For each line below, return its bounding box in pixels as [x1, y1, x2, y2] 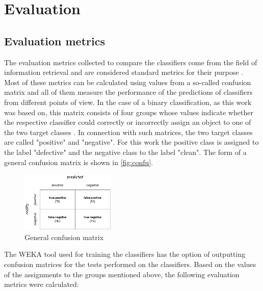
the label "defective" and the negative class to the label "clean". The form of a [4, 146, 247, 157]
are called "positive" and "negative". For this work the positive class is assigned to [4, 137, 259, 147]
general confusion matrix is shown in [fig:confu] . [4, 156, 153, 167]
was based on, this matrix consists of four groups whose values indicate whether [4, 107, 253, 117]
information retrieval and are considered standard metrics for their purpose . [4, 67, 243, 77]
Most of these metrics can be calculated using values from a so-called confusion [4, 76, 251, 87]
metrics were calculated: [4, 279, 79, 289]
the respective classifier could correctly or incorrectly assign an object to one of [4, 117, 251, 127]
